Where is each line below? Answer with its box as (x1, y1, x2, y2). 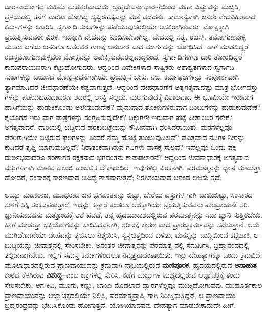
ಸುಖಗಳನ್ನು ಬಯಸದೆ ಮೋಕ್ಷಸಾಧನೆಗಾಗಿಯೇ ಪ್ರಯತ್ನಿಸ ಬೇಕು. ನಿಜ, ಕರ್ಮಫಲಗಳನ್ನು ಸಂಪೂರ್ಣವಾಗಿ (5, 71, 239, 82)
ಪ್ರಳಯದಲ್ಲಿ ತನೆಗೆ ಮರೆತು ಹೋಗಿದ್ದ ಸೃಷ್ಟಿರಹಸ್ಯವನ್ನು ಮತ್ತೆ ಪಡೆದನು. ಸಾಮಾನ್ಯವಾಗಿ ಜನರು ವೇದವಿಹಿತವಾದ (5, 11, 256, 22)
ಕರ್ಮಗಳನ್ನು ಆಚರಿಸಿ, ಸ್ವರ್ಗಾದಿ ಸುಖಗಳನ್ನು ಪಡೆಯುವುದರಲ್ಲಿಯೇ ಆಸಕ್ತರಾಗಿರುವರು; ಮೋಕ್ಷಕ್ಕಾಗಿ (5, 21, 229, 32)
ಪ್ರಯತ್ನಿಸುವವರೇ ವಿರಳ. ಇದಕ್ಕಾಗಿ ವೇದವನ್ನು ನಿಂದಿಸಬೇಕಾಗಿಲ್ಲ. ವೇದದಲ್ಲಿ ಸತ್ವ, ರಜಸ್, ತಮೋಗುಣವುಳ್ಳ (5, 31, 246, 42)
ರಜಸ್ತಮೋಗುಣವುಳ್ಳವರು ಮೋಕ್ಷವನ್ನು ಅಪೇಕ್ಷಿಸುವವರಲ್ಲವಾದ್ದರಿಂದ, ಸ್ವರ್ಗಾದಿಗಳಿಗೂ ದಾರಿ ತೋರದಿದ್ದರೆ (5, 51, 242, 62)
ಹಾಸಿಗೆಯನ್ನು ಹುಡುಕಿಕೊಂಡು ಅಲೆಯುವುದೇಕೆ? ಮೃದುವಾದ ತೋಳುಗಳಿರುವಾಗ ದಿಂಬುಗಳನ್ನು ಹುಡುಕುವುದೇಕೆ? (5, 101, 261, 112)
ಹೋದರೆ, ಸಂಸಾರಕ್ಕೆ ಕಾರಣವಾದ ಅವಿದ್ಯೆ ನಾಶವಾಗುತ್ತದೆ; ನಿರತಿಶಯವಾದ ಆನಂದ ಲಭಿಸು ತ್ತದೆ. (5, 172, 222, 183)
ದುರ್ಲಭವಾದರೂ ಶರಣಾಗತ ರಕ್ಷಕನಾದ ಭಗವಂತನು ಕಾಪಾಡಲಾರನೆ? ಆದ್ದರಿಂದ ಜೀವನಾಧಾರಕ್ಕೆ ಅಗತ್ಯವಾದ (5, 151, 249, 162)
